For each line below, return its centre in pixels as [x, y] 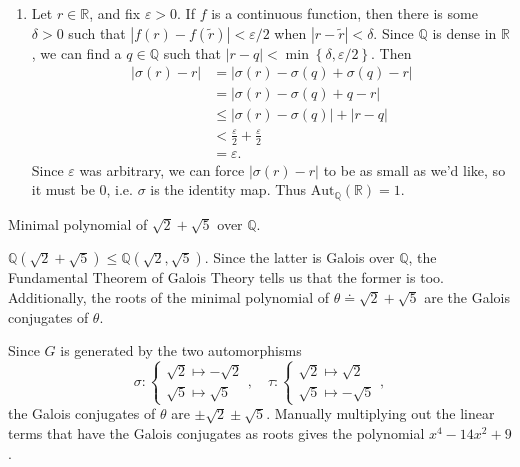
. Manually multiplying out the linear [380, 413]
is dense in [464, 32]
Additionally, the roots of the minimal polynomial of [169, 296]
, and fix [115, 13]
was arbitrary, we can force [162, 169]
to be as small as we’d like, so [414, 169]
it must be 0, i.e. [82, 189]
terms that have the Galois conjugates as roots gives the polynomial [216, 432]
